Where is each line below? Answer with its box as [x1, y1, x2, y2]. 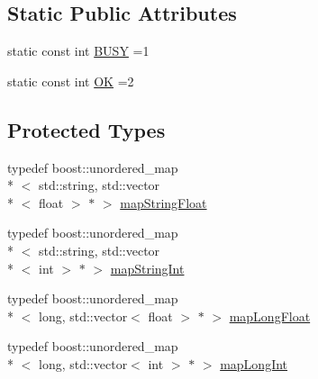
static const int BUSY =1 [7, 41, 150, 60]
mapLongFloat [229, 306, 311, 325]
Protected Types [7, 115, 166, 143]
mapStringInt [110, 258, 185, 277]
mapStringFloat [120, 193, 207, 212]
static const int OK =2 [7, 71, 134, 90]
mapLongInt [220, 354, 288, 373]
